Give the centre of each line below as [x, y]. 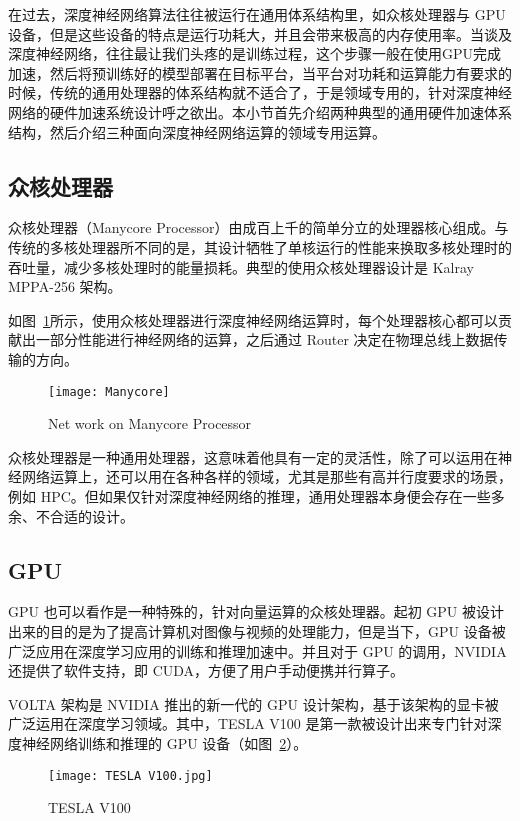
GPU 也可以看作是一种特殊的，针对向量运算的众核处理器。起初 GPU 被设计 [256, 611]
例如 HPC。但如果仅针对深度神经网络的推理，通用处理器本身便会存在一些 [249, 495]
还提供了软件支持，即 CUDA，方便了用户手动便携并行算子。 [206, 670]
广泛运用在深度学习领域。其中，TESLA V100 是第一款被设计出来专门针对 [248, 723]
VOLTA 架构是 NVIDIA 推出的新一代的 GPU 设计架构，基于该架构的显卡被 [253, 703]
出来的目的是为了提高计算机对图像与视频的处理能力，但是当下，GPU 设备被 [257, 630]
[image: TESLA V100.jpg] [130, 775]
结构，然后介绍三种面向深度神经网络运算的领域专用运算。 [197, 131]
